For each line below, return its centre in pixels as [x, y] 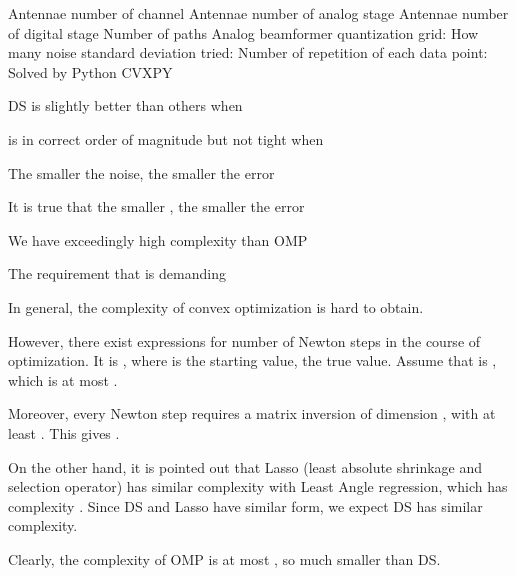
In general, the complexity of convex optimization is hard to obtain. [216, 306]
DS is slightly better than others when [125, 105]
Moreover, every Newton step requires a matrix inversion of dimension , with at [252, 413]
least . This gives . [64, 432]
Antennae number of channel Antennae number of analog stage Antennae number [258, 13]
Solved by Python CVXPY [90, 71]
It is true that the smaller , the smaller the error [156, 206]
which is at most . [63, 379]
